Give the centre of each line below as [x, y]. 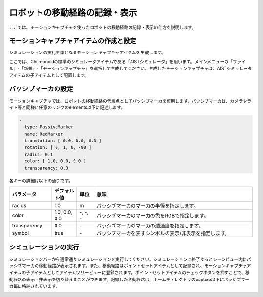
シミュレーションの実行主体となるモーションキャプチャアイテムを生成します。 [87, 52]
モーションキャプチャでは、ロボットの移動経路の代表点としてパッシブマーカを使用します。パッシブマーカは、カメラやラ [130, 101]
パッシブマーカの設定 [41, 89]
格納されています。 [41, 286]
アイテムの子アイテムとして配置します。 [49, 75]
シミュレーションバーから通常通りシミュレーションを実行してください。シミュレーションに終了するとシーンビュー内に [128, 259]
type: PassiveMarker [49, 127]
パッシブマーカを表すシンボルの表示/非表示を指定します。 [163, 233]
